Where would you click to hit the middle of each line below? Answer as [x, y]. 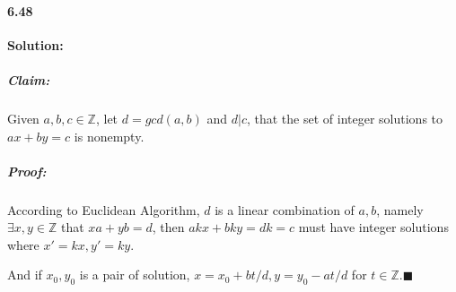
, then [168, 227]
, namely [400, 209]
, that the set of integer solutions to [345, 118]
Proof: [27, 171]
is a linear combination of [285, 209]
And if [25, 275]
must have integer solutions [373, 227]
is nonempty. [109, 136]
